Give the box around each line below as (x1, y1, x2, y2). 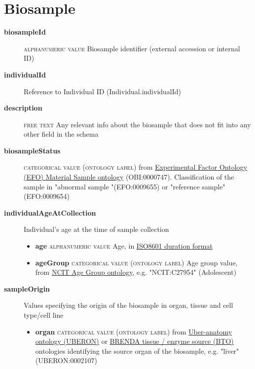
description (4, 103, 42, 113)
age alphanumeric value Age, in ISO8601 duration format (35, 241, 213, 251)
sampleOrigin (4, 283, 50, 294)
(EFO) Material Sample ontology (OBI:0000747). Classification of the (24, 172, 234, 182)
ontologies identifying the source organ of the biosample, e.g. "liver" (35, 345, 239, 356)
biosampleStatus (4, 145, 61, 155)
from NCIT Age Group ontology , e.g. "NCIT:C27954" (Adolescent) (35, 267, 237, 277)
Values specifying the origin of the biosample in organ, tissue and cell (24, 300, 233, 310)
